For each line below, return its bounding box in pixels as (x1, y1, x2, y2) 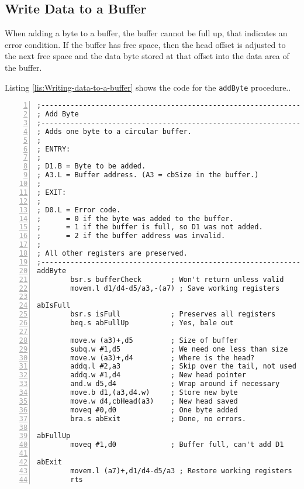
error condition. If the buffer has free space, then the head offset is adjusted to (5, 38, 286, 50)
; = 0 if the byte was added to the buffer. (37, 214, 234, 223)
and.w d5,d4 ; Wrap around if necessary (70, 380, 280, 388)
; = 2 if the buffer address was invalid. (37, 232, 226, 240)
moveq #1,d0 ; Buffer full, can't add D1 (70, 440, 284, 449)
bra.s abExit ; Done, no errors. (70, 414, 246, 423)
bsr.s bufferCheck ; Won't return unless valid (70, 275, 284, 284)
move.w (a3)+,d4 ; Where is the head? (70, 353, 255, 362)
